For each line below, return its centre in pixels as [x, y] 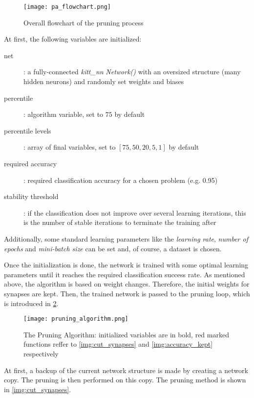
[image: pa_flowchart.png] [67, 7]
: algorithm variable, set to [63, 114]
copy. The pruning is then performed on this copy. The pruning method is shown [125, 380]
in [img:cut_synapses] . [38, 389]
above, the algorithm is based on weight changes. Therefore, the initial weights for [127, 284]
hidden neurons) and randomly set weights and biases [104, 81]
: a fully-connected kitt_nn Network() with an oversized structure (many [132, 72]
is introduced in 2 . [31, 303]
